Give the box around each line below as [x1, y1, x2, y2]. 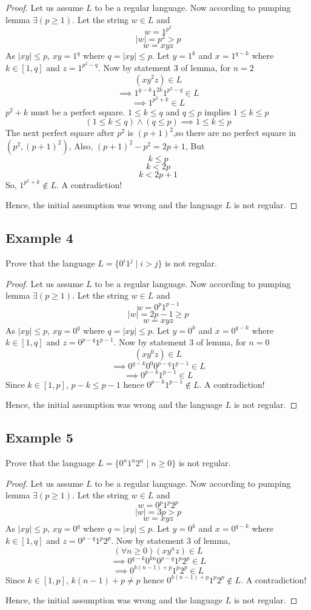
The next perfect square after [5, 126, 115, 139]
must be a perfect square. [30, 105, 125, 118]
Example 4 [5, 228, 73, 247]
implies [204, 105, 231, 118]
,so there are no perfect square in [173, 126, 296, 139]
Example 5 [5, 428, 73, 447]
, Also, [69, 139, 93, 152]
